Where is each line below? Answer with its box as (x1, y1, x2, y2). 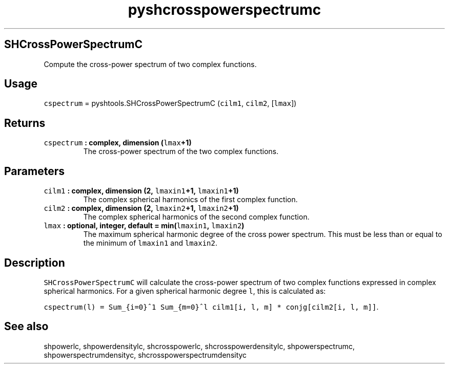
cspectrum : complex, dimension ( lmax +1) (44, 138, 192, 147)
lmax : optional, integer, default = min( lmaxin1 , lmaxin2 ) (44, 221, 244, 230)
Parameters (4, 164, 65, 178)
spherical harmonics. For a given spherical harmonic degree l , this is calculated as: (44, 286, 326, 295)
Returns (4, 116, 46, 129)
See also (4, 320, 49, 333)
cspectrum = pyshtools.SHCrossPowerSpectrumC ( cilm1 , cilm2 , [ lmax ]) (44, 99, 297, 108)
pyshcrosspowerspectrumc (128, 1, 321, 18)
